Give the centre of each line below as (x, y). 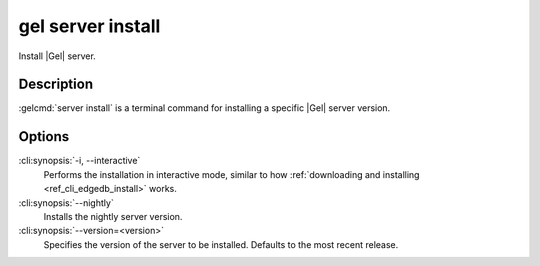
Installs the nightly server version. (113, 216)
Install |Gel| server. (57, 56)
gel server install (89, 26)
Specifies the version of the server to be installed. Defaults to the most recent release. (221, 244)
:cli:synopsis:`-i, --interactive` (79, 161)
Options (44, 136)
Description (56, 84)
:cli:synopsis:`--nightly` (66, 202)
